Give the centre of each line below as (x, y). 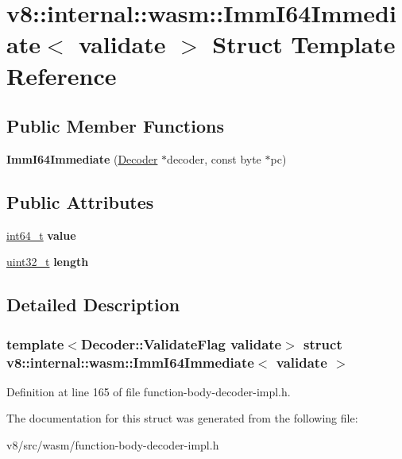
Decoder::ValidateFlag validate (181, 343)
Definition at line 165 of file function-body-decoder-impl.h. (149, 391)
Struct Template (304, 44)
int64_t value (41, 235)
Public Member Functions (115, 126)
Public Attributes (80, 201)
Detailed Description (93, 305)
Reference (62, 75)
